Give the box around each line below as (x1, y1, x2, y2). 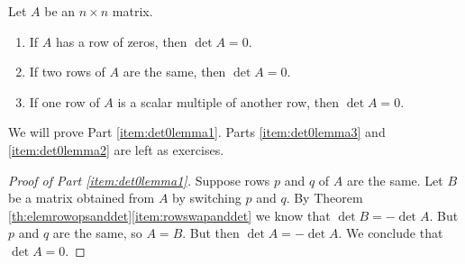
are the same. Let (346, 170, 443, 189)
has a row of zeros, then (55, 32, 187, 50)
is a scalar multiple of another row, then (117, 92, 340, 111)
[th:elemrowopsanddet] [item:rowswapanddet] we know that (8, 205, 331, 224)
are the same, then (123, 62, 226, 81)
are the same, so (52, 223, 142, 242)
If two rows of (29, 62, 105, 81)
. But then (182, 223, 240, 242)
